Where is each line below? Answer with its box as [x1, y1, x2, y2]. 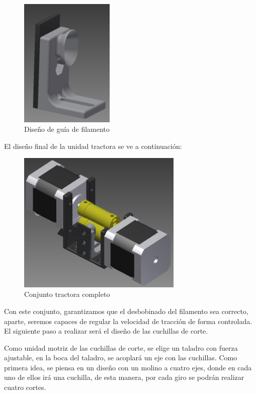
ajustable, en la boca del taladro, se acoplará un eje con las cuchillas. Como [4, 352, 237, 363]
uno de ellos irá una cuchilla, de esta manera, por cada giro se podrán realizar [4, 372, 244, 382]
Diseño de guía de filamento [24, 124, 110, 134]
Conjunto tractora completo [24, 289, 110, 299]
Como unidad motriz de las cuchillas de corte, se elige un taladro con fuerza [4, 342, 238, 353]
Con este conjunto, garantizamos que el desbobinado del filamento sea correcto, [4, 305, 248, 316]
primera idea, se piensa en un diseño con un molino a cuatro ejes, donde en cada [4, 362, 252, 372]
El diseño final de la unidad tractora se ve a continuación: [4, 140, 182, 151]
